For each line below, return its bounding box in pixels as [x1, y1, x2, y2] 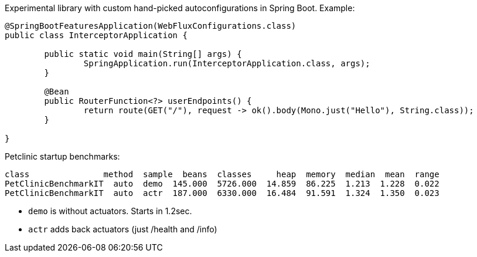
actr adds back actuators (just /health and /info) [28, 224, 217, 234]
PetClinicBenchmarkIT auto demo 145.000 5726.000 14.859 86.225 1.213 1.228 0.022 [5, 179, 439, 188]
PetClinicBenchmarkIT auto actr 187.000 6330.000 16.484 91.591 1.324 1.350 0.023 [5, 188, 439, 198]
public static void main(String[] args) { [44, 49, 242, 59]
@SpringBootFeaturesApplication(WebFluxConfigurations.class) [5, 21, 297, 31]
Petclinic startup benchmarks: [5, 151, 120, 161]
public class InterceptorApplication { [5, 31, 188, 40]
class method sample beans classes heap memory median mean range [5, 170, 439, 179]
